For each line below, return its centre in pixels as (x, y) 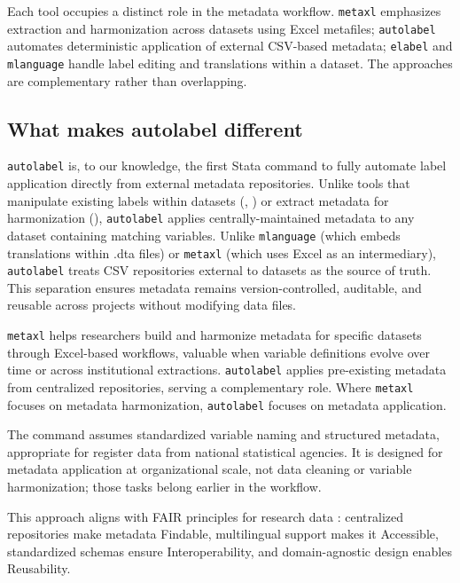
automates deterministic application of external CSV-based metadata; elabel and (230, 46)
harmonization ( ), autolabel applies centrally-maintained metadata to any (211, 218)
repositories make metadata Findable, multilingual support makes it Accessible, (223, 534)
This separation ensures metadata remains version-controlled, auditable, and (214, 287)
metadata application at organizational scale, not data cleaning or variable (210, 469)
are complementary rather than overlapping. (127, 80)
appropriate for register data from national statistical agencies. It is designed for (225, 451)
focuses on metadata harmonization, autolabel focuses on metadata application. (227, 404)
